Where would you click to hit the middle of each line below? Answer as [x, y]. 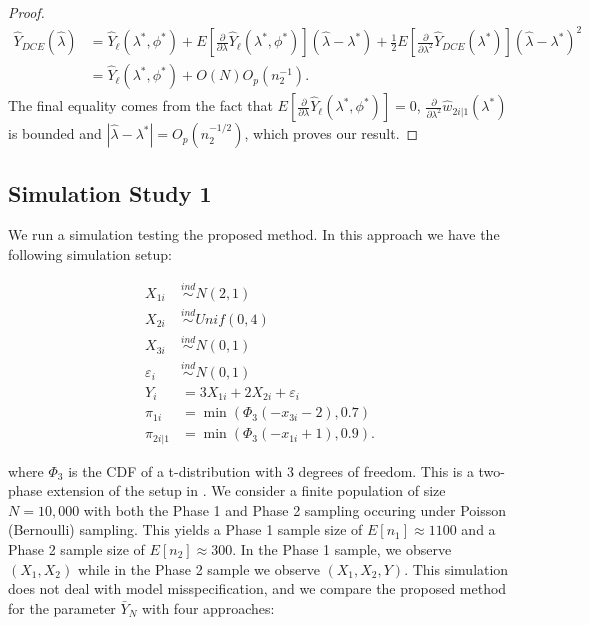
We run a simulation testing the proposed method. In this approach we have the [254, 234]
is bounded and [55, 133]
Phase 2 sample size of [76, 548]
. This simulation [456, 568]
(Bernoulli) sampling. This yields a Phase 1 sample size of [185, 529]
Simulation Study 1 [110, 192]
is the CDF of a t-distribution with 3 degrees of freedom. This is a [271, 470]
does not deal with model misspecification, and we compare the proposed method [257, 588]
